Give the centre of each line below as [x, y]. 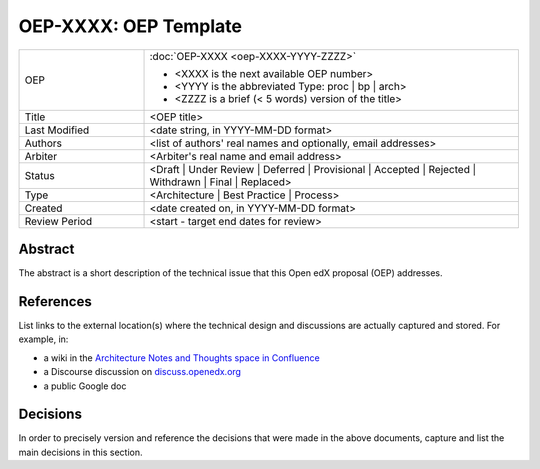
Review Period [58, 221]
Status [39, 175]
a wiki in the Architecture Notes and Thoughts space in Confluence [181, 357]
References [55, 301]
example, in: [43, 339]
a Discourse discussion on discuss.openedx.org [142, 372]
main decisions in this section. [81, 452]
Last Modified [57, 130]
